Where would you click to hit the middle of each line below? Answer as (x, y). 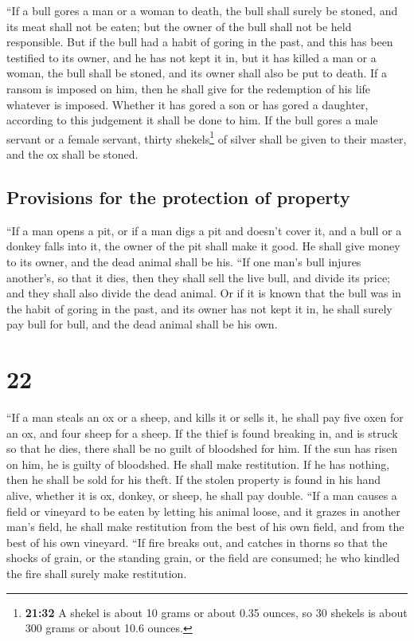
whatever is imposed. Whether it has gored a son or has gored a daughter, (187, 104)
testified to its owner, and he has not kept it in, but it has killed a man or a (191, 57)
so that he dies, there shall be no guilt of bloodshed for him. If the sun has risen (202, 448)
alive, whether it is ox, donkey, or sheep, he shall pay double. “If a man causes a (202, 495)
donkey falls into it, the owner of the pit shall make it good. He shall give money (203, 246)
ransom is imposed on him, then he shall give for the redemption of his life (189, 88)
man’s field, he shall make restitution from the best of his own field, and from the (205, 527)
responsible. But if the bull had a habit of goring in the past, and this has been (200, 42)
